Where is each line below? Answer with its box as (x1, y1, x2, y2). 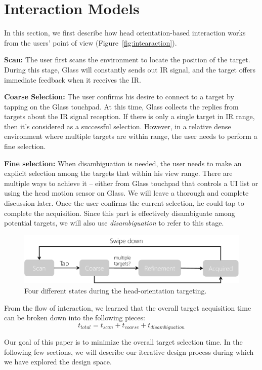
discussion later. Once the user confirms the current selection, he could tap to (4, 198, 244, 208)
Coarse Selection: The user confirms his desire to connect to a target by (4, 91, 234, 102)
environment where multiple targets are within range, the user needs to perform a (4, 131, 257, 141)
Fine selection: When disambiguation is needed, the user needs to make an (4, 158, 242, 168)
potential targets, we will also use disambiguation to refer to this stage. (4, 217, 224, 228)
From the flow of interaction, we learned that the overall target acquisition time (4, 302, 251, 313)
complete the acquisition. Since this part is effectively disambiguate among (4, 207, 235, 218)
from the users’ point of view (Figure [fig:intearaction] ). (4, 37, 177, 48)
